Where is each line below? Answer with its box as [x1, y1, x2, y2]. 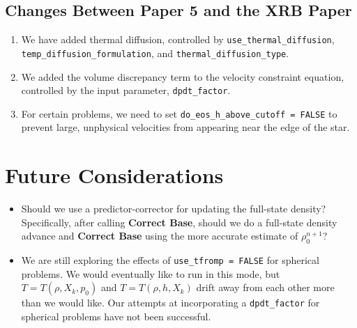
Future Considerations [5, 161, 224, 189]
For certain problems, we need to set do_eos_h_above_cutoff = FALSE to [21, 106, 337, 120]
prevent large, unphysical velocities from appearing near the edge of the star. [21, 120, 350, 134]
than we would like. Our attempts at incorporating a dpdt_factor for [21, 295, 320, 310]
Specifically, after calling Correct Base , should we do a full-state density [21, 214, 337, 229]
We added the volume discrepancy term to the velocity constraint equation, [21, 69, 344, 84]
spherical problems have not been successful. [21, 309, 211, 324]
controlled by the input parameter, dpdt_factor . [21, 83, 231, 97]
